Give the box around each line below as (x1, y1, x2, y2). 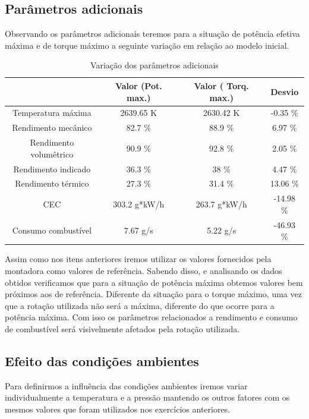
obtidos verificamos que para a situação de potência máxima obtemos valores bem (5, 276, 303, 288)
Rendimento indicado (13, 162, 91, 175)
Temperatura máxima (12, 106, 92, 119)
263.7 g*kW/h (196, 198, 247, 210)
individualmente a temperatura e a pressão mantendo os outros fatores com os (5, 391, 290, 404)
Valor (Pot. (115, 79, 162, 92)
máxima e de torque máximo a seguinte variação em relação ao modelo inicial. (5, 39, 289, 51)
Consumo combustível (12, 224, 92, 237)
